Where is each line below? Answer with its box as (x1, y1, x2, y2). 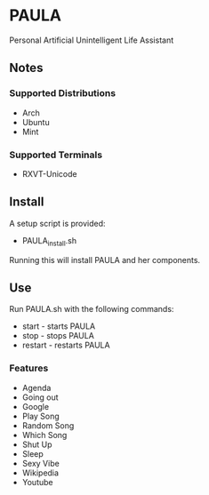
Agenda (21, 382, 52, 393)
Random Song (21, 419, 75, 431)
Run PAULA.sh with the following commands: (9, 304, 174, 315)
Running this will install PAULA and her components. (9, 254, 201, 265)
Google (21, 401, 50, 411)
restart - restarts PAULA (21, 339, 110, 351)
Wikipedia (21, 467, 60, 478)
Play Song (21, 411, 60, 421)
